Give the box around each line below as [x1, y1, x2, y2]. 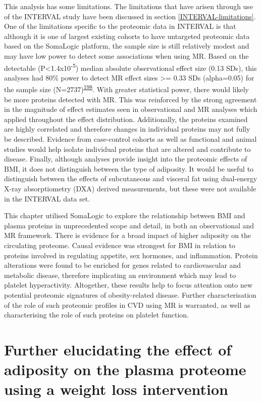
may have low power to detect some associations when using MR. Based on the [4, 50, 249, 61]
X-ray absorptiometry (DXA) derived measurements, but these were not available [4, 183, 256, 193]
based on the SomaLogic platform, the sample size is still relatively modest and [4, 41, 249, 51]
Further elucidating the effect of [4, 339, 232, 359]
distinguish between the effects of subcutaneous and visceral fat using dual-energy [4, 173, 257, 184]
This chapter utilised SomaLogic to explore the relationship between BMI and [4, 210, 245, 221]
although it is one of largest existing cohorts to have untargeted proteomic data [4, 30, 250, 41]
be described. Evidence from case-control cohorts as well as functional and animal [4, 134, 257, 144]
